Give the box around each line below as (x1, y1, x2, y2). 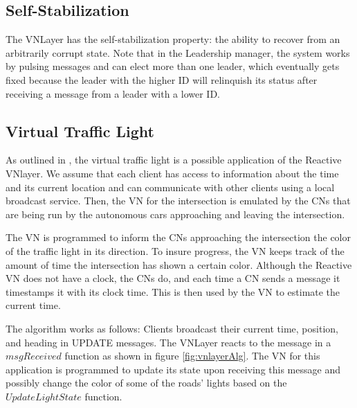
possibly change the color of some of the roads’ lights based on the (6, 375, 287, 390)
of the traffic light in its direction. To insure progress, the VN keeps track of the (6, 243, 345, 258)
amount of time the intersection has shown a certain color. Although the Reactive (6, 257, 352, 272)
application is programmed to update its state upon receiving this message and (6, 362, 340, 376)
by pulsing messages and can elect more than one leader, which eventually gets (6, 59, 340, 73)
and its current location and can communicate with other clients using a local (6, 179, 335, 194)
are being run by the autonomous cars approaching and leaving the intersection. (6, 206, 345, 221)
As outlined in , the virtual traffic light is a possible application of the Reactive (6, 152, 342, 167)
